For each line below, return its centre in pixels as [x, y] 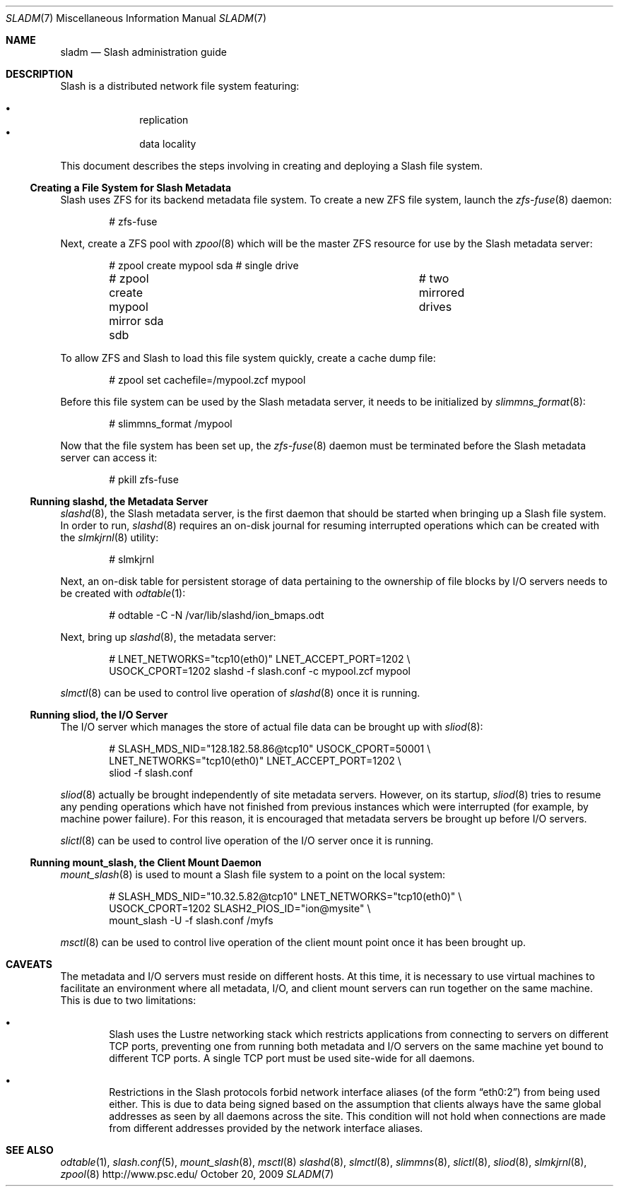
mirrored [442, 293]
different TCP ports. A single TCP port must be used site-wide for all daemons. [292, 1058]
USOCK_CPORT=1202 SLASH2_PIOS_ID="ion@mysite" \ [240, 908]
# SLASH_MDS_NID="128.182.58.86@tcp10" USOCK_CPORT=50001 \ [270, 749]
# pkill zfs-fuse [144, 479]
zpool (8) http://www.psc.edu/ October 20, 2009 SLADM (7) [197, 1174]
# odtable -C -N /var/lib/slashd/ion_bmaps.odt [217, 615]
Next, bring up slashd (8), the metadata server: [168, 637]
